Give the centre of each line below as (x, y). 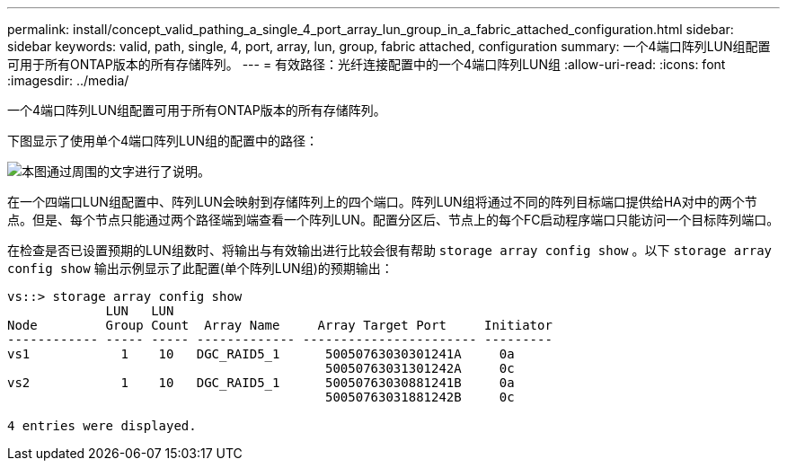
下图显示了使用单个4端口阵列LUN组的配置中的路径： (163, 141)
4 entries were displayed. (102, 426)
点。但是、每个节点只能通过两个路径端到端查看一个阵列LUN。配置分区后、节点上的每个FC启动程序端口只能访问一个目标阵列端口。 (393, 220)
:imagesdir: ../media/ (68, 80)
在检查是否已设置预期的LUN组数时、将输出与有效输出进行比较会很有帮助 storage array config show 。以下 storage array (389, 250)
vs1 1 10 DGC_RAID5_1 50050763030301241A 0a (261, 354)
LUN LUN (140, 311)
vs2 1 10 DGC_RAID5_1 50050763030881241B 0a (261, 383)
